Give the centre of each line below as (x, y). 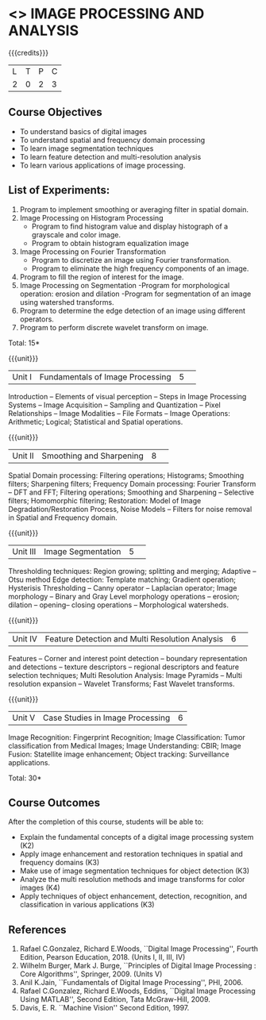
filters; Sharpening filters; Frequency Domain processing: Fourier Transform (132, 483)
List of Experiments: (59, 190)
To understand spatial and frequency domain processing (112, 140)
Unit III (24, 551)
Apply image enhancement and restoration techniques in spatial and (131, 854)
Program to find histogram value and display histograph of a (130, 226)
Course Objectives (56, 112)
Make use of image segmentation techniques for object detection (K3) (135, 871)
